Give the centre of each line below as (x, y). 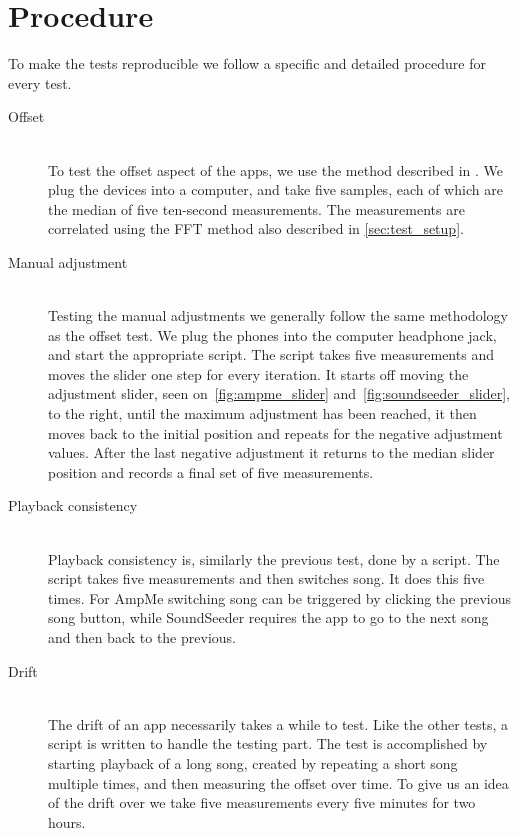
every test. (40, 82)
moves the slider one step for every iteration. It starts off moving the (258, 373)
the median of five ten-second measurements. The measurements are (256, 208)
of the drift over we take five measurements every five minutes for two (262, 802)
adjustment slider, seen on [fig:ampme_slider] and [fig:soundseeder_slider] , (279, 393)
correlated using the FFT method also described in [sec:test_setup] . (256, 228)
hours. (67, 821)
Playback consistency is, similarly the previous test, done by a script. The (274, 558)
